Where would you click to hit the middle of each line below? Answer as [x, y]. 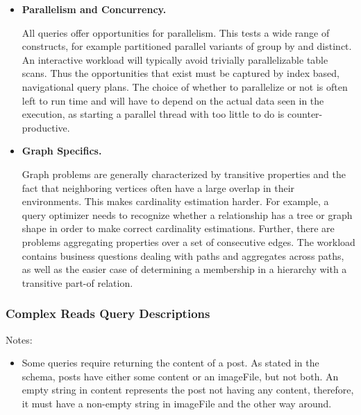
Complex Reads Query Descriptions [108, 314]
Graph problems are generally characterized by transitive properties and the [184, 174]
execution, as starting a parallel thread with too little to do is [153, 114]
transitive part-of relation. [77, 282]
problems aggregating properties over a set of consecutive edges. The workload [188, 241]
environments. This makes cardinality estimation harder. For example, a [175, 201]
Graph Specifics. [62, 151]
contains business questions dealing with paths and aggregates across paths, [183, 255]
